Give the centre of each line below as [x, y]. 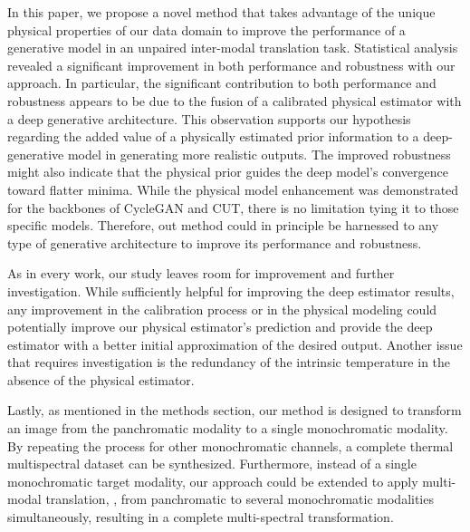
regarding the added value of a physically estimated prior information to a [213, 136]
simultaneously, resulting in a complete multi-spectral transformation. [201, 517]
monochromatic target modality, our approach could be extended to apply [213, 481]
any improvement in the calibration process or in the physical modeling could [222, 309]
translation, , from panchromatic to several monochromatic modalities [240, 499]
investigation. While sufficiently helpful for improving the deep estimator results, [231, 290]
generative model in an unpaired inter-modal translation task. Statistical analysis [233, 48]
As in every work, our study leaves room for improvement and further [201, 273]
